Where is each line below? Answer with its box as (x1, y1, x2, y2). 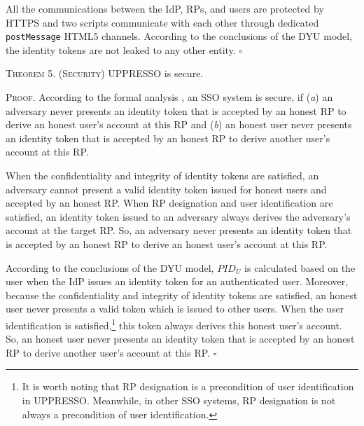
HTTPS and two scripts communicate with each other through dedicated (6, 15, 319, 29)
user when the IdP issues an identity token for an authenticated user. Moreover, (6, 274, 349, 289)
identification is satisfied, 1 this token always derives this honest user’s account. (6, 315, 342, 332)
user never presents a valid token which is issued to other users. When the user (6, 301, 344, 316)
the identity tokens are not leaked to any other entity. (6, 42, 236, 57)
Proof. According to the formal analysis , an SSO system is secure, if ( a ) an (6, 90, 333, 104)
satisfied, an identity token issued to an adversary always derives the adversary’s (6, 209, 351, 224)
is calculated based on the (244, 260, 356, 275)
